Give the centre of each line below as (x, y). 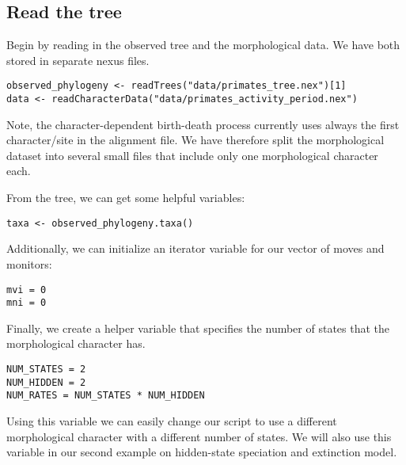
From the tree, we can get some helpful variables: (126, 198)
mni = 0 (27, 303)
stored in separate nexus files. (78, 60)
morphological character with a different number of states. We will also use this (199, 436)
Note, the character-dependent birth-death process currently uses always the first (203, 124)
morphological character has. (76, 343)
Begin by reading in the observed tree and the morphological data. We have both (203, 45)
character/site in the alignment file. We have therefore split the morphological (195, 140)
